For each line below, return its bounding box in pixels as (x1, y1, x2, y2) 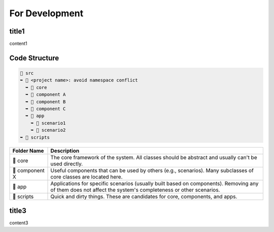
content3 (9, 220, 28, 226)
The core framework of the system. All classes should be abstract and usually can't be (50, 154, 257, 161)
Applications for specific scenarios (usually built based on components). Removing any (50, 180, 259, 187)
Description (50, 147, 80, 154)
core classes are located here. (50, 173, 123, 180)
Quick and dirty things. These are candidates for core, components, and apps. (50, 193, 237, 200)
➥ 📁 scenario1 (30, 120, 66, 126)
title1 (9, 27, 25, 36)
